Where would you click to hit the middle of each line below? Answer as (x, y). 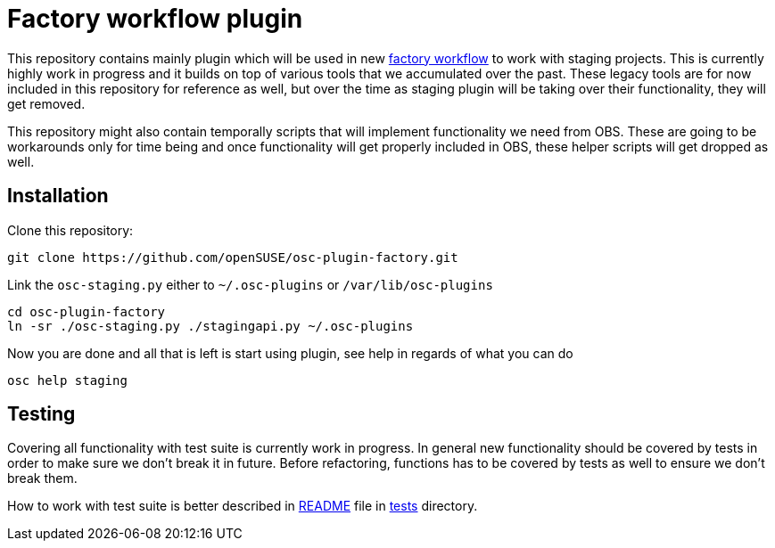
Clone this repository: (70, 230)
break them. (42, 478)
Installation (58, 196)
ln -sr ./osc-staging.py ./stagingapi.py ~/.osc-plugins (210, 326)
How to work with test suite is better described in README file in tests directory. (243, 506)
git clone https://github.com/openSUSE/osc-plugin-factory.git (233, 257)
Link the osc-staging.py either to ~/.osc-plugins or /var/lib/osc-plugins (250, 284)
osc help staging (67, 380)
